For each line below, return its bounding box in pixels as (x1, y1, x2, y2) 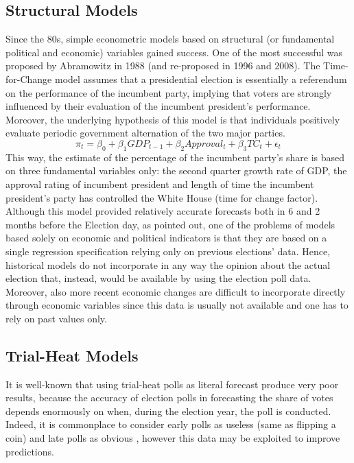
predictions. (5, 444, 54, 458)
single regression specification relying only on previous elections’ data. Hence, (5, 244, 331, 258)
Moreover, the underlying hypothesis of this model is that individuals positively (5, 112, 340, 126)
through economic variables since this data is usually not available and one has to (5, 298, 349, 312)
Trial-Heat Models (5, 344, 139, 366)
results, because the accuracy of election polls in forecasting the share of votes (5, 390, 333, 405)
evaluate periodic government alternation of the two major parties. (5, 126, 285, 140)
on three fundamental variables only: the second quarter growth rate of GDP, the (5, 163, 347, 178)
